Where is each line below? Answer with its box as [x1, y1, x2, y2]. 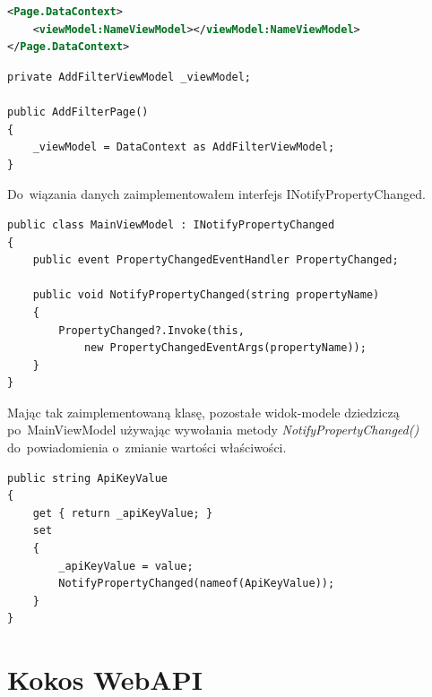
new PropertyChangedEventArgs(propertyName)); [83, 341, 367, 355]
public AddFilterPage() [7, 105, 149, 118]
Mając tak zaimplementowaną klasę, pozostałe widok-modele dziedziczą [7, 402, 400, 421]
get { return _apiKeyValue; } [32, 506, 213, 520]
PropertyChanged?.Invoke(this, [58, 323, 245, 337]
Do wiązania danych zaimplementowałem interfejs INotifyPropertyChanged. [7, 185, 426, 203]
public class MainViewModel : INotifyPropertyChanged [7, 218, 335, 231]
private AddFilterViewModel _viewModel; [7, 70, 252, 83]
